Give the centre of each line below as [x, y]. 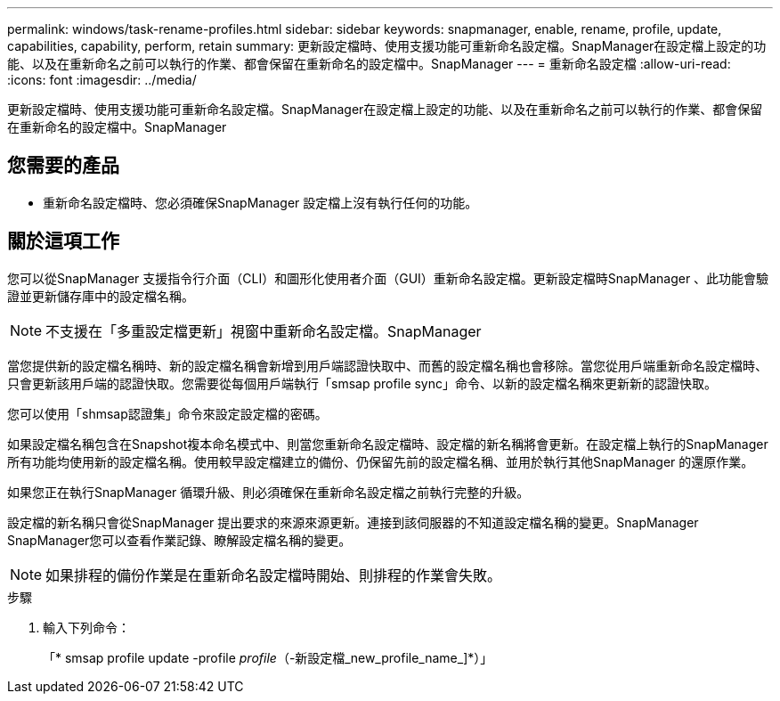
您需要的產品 [63, 166]
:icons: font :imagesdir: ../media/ [102, 80]
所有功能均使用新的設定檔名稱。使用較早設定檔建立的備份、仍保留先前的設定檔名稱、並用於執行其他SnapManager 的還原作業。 [381, 461]
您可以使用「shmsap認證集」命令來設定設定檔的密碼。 [167, 413]
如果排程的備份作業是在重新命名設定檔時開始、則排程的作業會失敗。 [274, 575]
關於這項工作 [63, 241]
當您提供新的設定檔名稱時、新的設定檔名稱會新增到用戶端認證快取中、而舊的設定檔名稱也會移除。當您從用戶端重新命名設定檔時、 [387, 365]
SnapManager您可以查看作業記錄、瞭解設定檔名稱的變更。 [179, 540]
